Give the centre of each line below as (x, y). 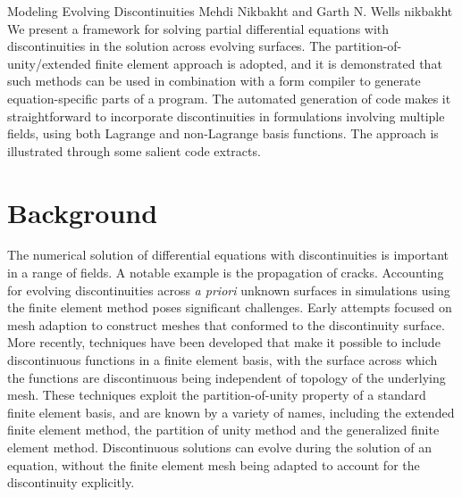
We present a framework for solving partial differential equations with (198, 28)
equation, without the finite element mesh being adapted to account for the (214, 464)
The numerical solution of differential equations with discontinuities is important (228, 255)
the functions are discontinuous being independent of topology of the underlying (227, 377)
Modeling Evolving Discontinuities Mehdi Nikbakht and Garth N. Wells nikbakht (230, 11)
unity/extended (49, 63)
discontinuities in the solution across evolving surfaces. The (169, 46)
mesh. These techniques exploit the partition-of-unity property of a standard (217, 395)
